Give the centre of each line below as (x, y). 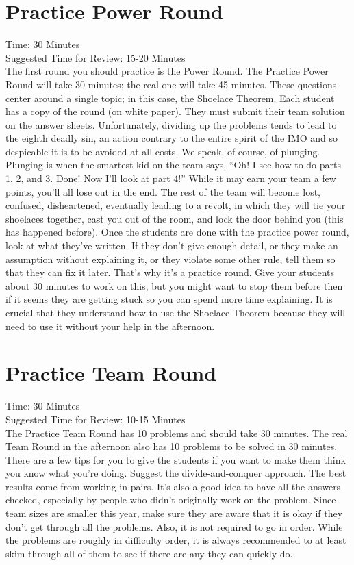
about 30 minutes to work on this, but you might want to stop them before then (174, 285)
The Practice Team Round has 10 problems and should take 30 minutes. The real (177, 432)
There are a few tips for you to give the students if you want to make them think (176, 459)
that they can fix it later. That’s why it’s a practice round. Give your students (170, 272)
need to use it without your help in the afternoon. (110, 326)
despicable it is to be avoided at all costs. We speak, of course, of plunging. (163, 151)
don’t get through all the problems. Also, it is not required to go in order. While (174, 526)
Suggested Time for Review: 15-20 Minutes (96, 57)
